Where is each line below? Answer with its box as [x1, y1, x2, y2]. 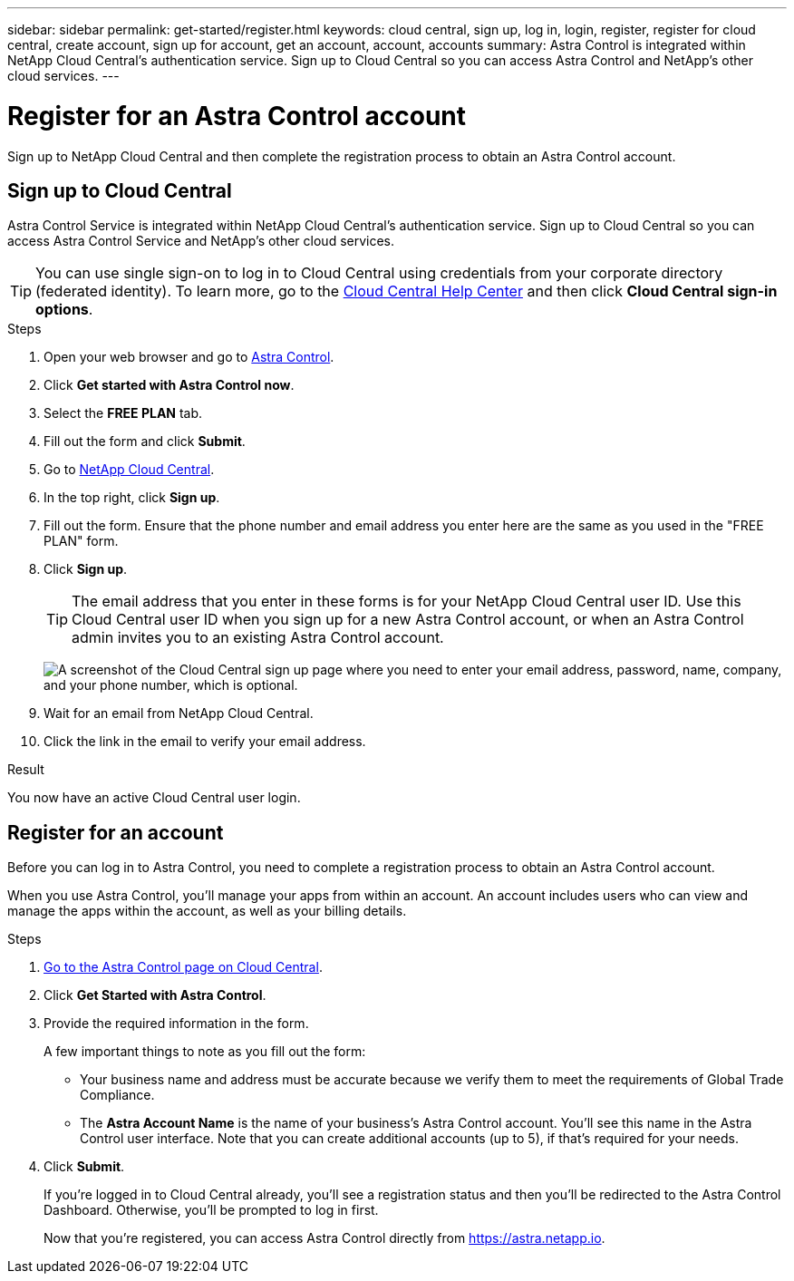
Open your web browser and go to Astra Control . [44, 349, 334, 365]
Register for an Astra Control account [7, 100, 467, 131]
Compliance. [80, 1087, 155, 1103]
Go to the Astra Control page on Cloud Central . [44, 959, 323, 975]
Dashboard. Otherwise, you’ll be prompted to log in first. [44, 1202, 379, 1218]
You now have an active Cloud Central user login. [7, 790, 301, 806]
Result [7, 762, 44, 778]
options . [35, 300, 93, 319]
